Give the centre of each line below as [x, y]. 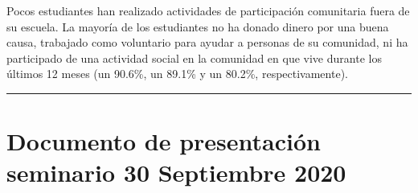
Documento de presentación [164, 141]
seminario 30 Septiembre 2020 [176, 172]
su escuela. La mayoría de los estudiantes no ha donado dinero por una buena [198, 26]
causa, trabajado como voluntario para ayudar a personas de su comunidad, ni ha [207, 42]
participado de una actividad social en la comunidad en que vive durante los [194, 57]
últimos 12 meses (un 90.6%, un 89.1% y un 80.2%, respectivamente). [177, 74]
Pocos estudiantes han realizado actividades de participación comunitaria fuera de [208, 10]
